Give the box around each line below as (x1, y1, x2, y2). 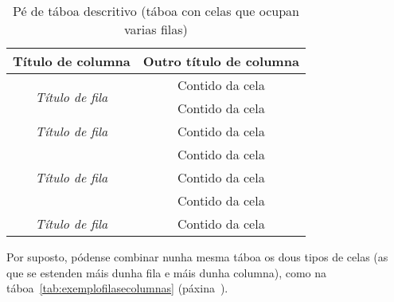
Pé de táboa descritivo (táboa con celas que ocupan (12, 2, 299, 20)
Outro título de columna (142, 52, 299, 70)
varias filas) (124, 20, 188, 38)
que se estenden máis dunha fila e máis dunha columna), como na (6, 264, 327, 280)
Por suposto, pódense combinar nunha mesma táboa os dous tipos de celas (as (6, 249, 388, 265)
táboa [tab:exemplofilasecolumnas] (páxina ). (6, 280, 228, 296)
